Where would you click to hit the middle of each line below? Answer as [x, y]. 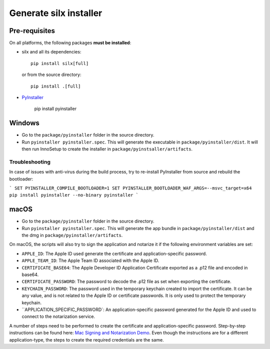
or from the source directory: [51, 74]
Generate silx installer [56, 13]
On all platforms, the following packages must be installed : [70, 43]
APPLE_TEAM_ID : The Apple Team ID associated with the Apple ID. [90, 260]
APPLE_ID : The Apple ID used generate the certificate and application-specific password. [114, 253]
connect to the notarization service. [58, 316]
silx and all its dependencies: [51, 52]
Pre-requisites [32, 31]
